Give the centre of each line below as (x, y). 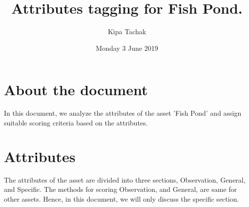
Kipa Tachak (127, 31)
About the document (76, 90)
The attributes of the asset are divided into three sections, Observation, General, (125, 179)
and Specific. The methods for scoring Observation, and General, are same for (121, 189)
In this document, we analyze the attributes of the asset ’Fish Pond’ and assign (123, 113)
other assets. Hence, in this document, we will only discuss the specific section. (122, 198)
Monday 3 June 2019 (127, 48)
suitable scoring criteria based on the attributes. (76, 122)
